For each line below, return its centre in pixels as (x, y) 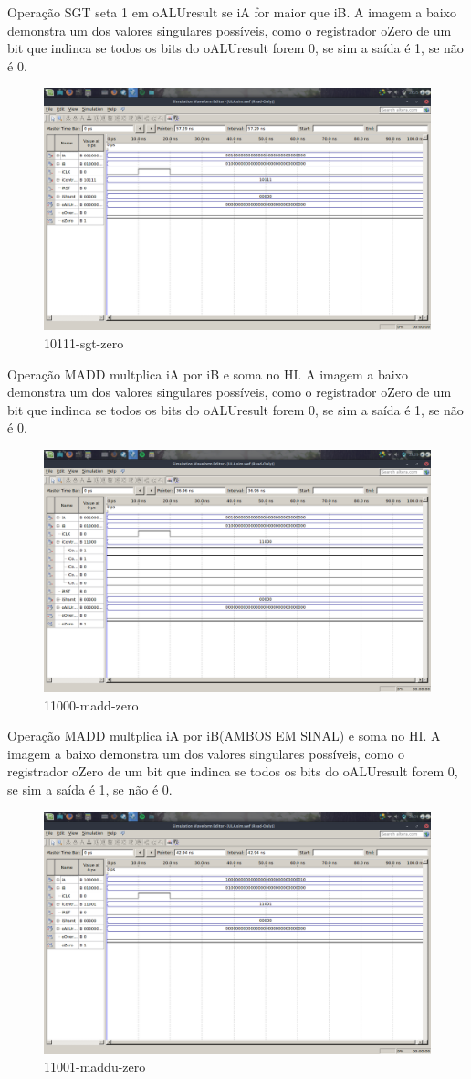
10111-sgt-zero (84, 342)
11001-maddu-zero (95, 1067)
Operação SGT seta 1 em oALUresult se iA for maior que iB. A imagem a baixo (232, 12)
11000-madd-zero (91, 705)
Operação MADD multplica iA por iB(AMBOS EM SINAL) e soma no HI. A (224, 736)
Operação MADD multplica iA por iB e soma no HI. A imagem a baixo (208, 374)
